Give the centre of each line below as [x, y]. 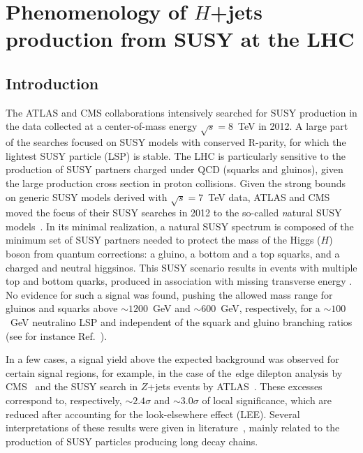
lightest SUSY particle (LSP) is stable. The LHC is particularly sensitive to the [176, 155]
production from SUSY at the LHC [180, 39]
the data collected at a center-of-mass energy [102, 126]
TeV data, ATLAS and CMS [269, 196]
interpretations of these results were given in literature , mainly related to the [173, 428]
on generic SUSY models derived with [87, 196]
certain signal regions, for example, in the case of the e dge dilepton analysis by [174, 372]
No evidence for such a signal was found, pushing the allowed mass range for [169, 294]
